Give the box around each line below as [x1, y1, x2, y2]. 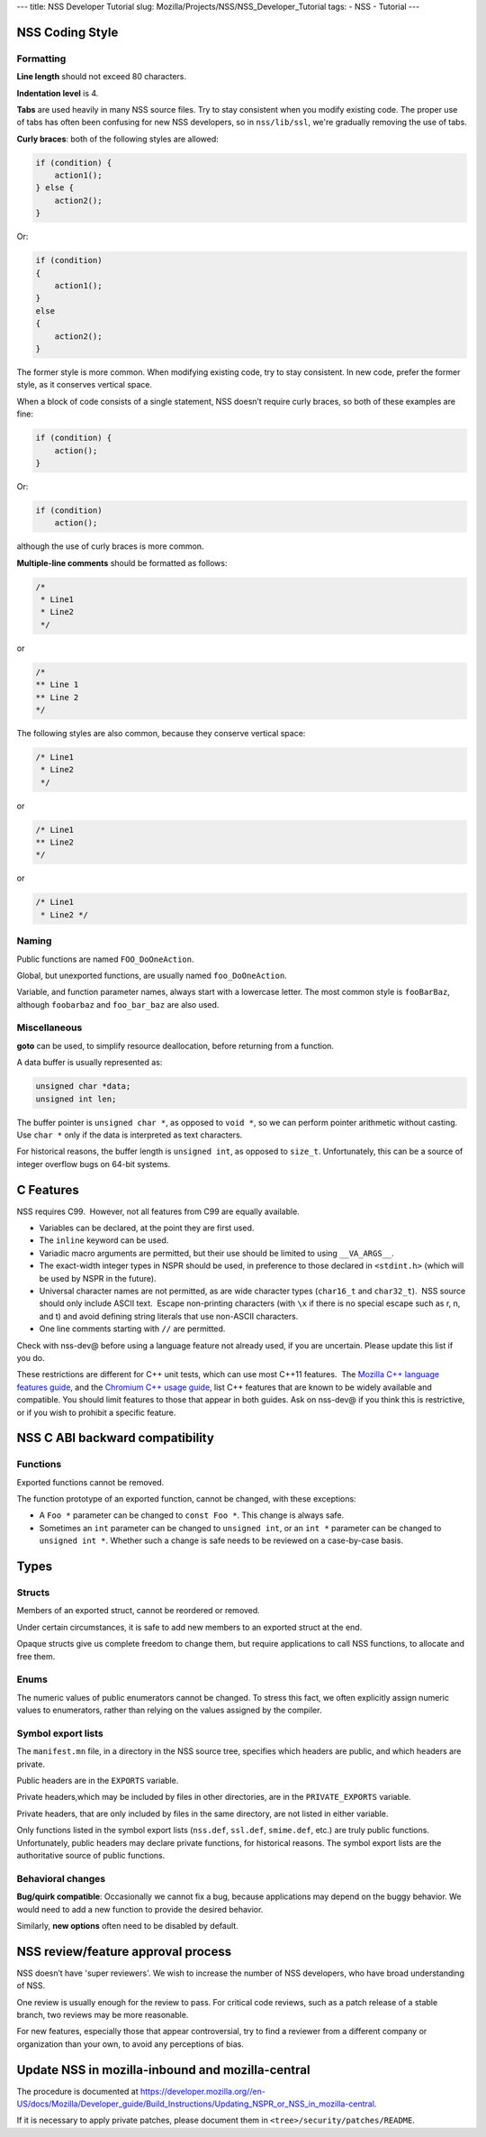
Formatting [16, 52, 67, 65]
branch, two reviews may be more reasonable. [16, 2009, 189, 2020]
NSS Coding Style [16, 24, 119, 40]
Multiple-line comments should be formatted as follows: [16, 557, 228, 568]
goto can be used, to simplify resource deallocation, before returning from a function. [16, 1040, 335, 1051]
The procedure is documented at [16, 2086, 139, 2096]
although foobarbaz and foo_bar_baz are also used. [16, 999, 220, 1009]
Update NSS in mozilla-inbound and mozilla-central [16, 2062, 310, 2078]
